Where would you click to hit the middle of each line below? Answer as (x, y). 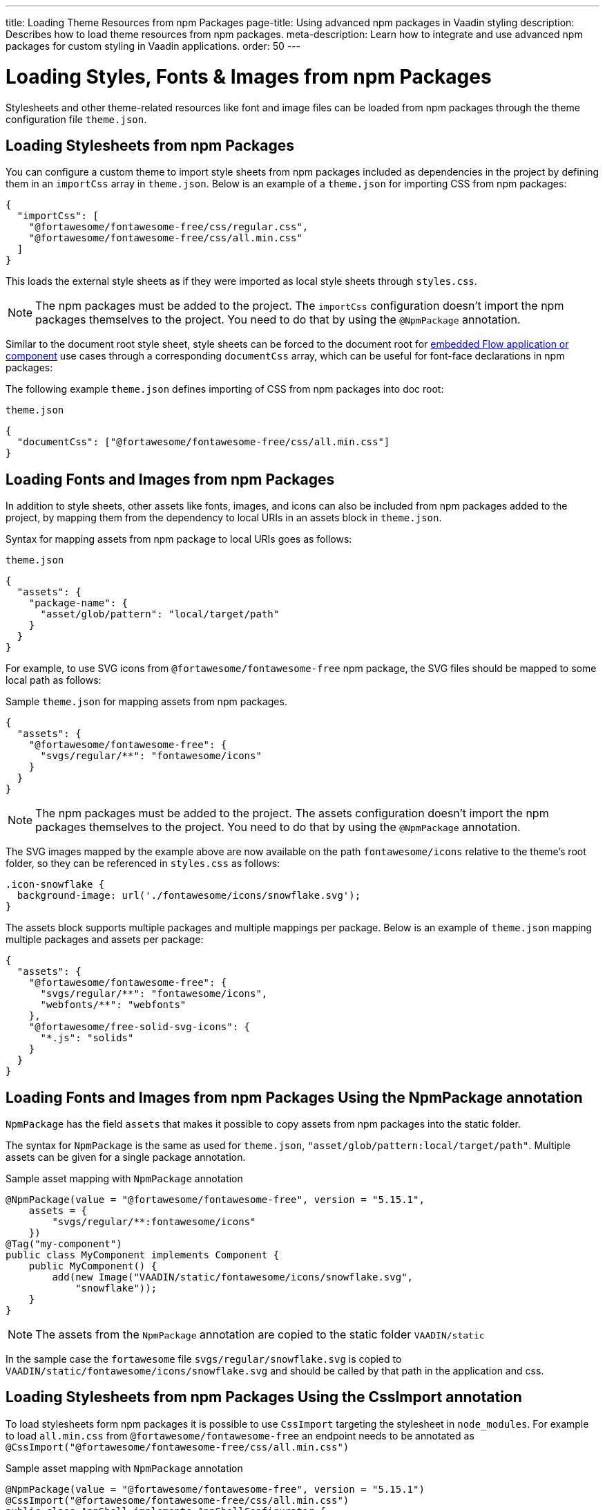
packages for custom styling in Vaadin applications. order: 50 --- (153, 46)
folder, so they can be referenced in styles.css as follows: (143, 864)
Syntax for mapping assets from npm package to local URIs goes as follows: (179, 539)
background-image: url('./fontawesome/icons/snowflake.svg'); (189, 896)
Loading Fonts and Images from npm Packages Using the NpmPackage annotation (294, 1097)
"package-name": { (78, 603)
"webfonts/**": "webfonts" (113, 1005)
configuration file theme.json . (76, 119)
